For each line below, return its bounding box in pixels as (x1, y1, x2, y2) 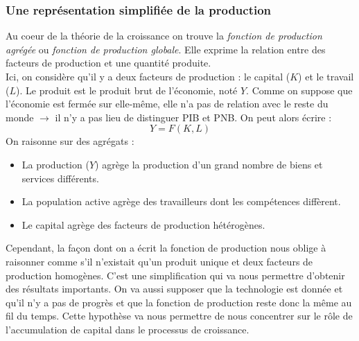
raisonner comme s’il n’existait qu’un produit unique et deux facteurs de (6, 254, 313, 268)
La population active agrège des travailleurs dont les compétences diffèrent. (21, 194, 341, 209)
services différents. (21, 170, 99, 185)
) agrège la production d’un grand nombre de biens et (95, 157, 323, 171)
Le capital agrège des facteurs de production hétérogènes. (21, 217, 265, 231)
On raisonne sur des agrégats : (6, 134, 134, 148)
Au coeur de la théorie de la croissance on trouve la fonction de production (6, 28, 322, 43)
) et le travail (298, 69, 354, 83)
